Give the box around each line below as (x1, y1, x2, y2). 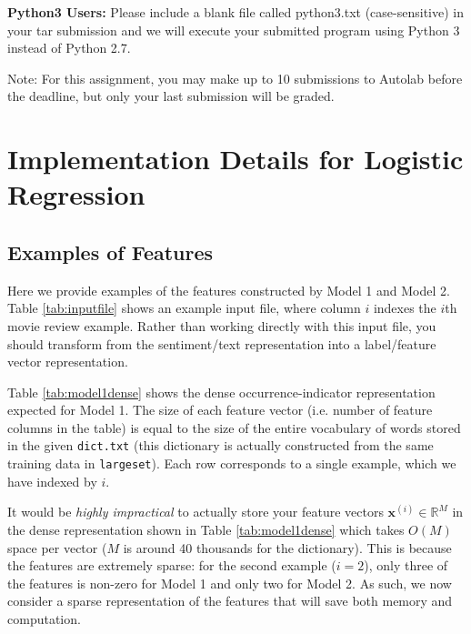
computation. (7, 609, 81, 628)
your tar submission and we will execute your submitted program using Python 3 (7, 20, 460, 39)
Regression (7, 176, 145, 213)
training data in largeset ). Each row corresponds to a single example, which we (7, 454, 456, 473)
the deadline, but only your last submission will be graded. (7, 86, 335, 106)
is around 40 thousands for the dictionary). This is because (123, 538, 452, 557)
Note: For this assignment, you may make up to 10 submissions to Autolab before (7, 68, 463, 87)
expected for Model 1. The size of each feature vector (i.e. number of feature (7, 400, 433, 419)
